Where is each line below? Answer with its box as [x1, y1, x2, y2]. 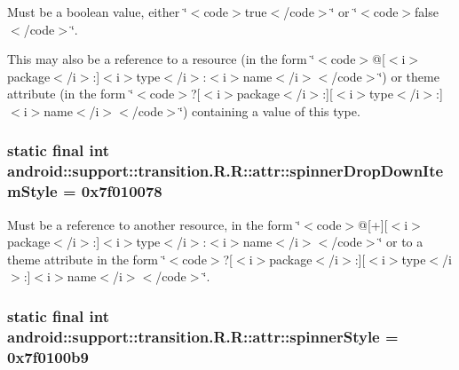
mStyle [7, 180, 58, 202]
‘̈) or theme [378, 67, 439, 85]
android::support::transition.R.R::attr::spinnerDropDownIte [7, 160, 444, 182]
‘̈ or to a [378, 232, 423, 251]
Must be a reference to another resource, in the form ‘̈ [7, 215, 301, 233]
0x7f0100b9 [7, 345, 89, 367]
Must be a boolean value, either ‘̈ [7, 3, 187, 20]
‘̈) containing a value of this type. [179, 101, 360, 120]
